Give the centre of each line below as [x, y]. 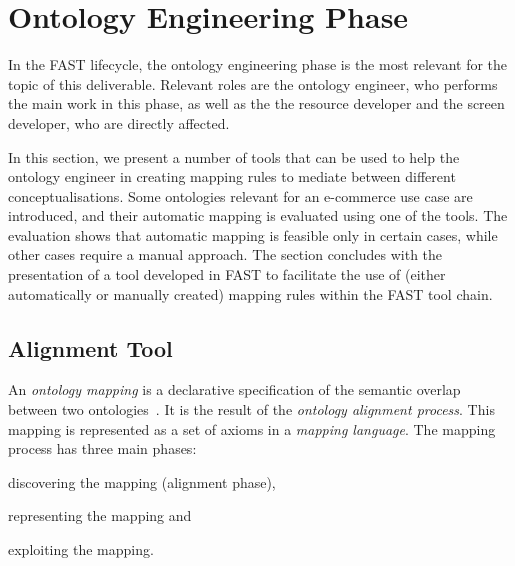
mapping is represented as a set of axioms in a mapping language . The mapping [252, 428]
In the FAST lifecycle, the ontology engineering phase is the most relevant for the [258, 64]
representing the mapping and [100, 515]
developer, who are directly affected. [119, 122]
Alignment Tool [90, 347]
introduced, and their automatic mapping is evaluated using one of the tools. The [258, 215]
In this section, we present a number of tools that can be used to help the [234, 156]
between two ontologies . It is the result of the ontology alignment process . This [251, 409]
